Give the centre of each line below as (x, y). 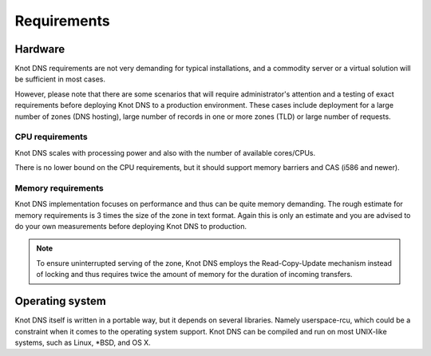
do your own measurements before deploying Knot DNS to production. (131, 227)
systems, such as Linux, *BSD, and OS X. (83, 342)
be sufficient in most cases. (60, 79)
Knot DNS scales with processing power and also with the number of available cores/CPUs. (165, 152)
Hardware (40, 49)
